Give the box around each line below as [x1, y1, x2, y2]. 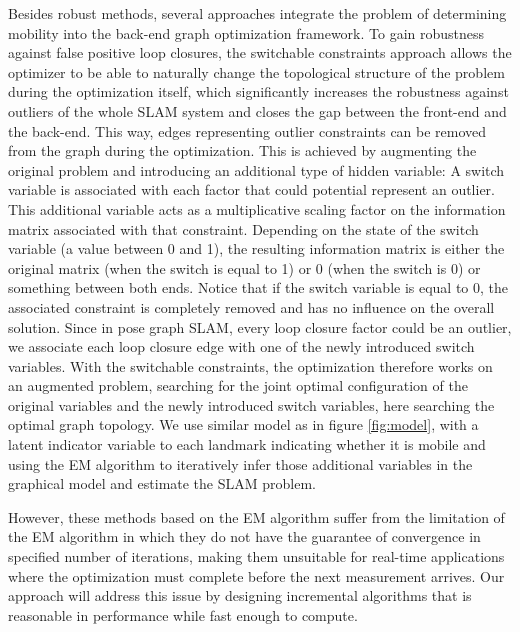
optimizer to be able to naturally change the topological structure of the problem [8, 61, 505, 82]
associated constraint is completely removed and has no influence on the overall [8, 296, 495, 317]
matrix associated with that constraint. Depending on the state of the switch [8, 218, 479, 239]
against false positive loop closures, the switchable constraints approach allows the [8, 42, 512, 63]
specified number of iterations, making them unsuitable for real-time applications [8, 546, 505, 567]
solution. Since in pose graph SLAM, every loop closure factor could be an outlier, [8, 316, 512, 337]
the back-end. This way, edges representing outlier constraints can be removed [8, 120, 487, 141]
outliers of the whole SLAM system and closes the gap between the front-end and [8, 100, 507, 121]
